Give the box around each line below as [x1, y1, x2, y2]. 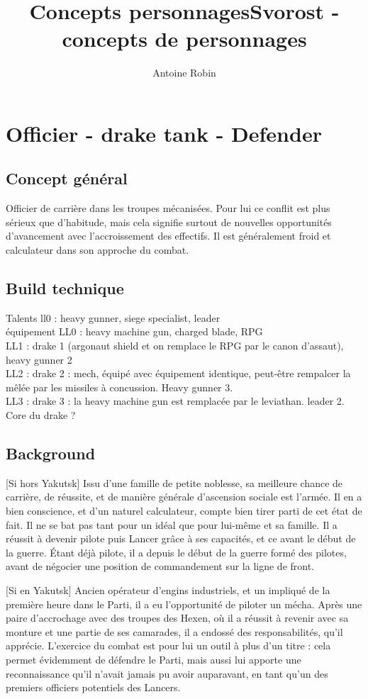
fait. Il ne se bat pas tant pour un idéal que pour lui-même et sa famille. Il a [6, 517, 338, 532]
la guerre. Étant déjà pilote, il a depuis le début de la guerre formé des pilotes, [6, 544, 347, 559]
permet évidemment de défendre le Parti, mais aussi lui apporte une [6, 652, 301, 666]
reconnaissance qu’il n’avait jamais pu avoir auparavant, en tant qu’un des [6, 666, 328, 681]
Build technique [6, 277, 124, 299]
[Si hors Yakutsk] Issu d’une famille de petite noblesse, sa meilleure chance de [6, 475, 343, 490]
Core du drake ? [6, 408, 76, 423]
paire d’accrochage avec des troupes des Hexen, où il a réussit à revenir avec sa [6, 610, 349, 625]
